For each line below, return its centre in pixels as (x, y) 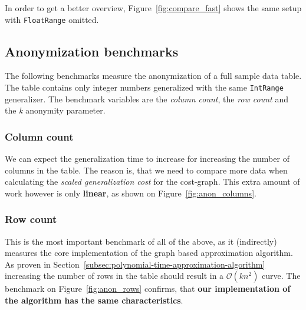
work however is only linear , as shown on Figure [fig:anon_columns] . (131, 193)
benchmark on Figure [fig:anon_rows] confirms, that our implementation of (148, 289)
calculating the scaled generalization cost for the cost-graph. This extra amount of (152, 181)
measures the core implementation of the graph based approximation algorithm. (149, 253)
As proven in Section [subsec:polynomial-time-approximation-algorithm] (135, 264)
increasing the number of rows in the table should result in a (114, 276)
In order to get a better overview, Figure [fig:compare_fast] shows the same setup (153, 8)
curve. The (281, 276)
